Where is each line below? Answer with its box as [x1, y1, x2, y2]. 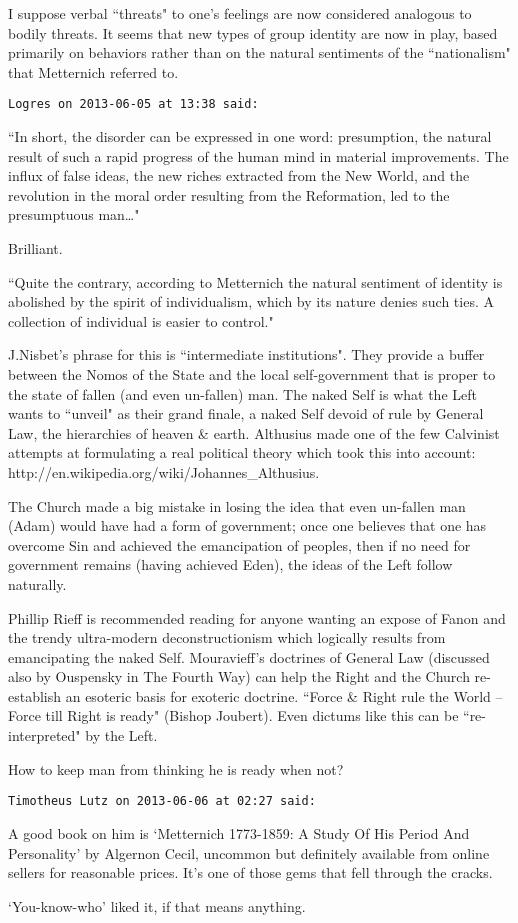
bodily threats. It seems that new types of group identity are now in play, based [8, 22, 498, 43]
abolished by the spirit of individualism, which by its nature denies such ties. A [8, 291, 494, 312]
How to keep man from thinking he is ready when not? [8, 758, 344, 779]
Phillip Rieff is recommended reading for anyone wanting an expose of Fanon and [8, 607, 506, 628]
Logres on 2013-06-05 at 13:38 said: [8, 97, 259, 112]
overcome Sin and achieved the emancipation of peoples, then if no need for [8, 534, 471, 555]
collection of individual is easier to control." [8, 310, 274, 331]
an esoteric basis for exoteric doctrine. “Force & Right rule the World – [65, 685, 503, 706]
